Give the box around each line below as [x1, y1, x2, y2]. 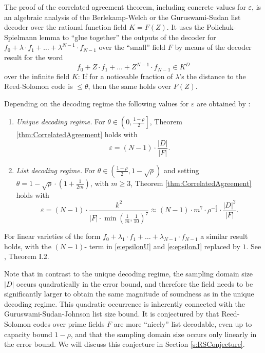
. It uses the [166, 22, 204, 32]
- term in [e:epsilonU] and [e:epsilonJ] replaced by [84, 240, 240, 251]
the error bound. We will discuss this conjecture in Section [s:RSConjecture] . [4, 339, 245, 349]
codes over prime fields [33, 318, 105, 329]
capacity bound [4, 328, 52, 339]
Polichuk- [206, 22, 236, 32]
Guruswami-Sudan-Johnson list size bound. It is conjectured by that [4, 308, 219, 319]
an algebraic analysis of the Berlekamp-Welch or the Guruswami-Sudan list [4, 11, 241, 22]
